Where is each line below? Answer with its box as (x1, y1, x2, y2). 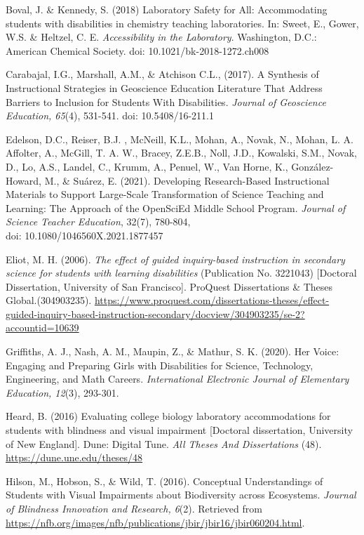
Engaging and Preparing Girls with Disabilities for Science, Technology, (6, 357, 314, 372)
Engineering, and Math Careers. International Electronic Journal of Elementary (6, 371, 349, 386)
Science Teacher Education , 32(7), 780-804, (6, 214, 191, 229)
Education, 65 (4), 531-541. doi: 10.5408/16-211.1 (6, 108, 214, 123)
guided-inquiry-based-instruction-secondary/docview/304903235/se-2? (6, 306, 305, 321)
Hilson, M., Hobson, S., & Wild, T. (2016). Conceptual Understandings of (6, 473, 323, 488)
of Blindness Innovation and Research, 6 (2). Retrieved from (6, 501, 262, 515)
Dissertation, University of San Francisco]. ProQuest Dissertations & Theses (6, 279, 333, 293)
